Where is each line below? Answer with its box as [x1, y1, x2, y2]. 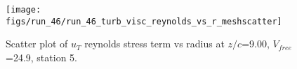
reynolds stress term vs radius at [84, 36, 225, 51]
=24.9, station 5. [6, 49, 77, 64]
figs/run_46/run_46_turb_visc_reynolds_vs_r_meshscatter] [6, 16, 282, 26]
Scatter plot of [6, 36, 68, 51]
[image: [6, 5, 41, 15]
